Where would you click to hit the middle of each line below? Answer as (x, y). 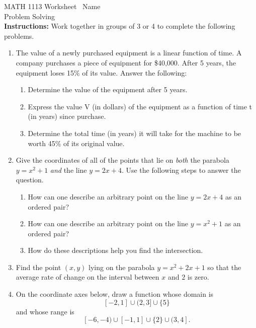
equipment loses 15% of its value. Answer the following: (101, 72)
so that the (224, 267)
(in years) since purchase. (67, 116)
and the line (68, 170)
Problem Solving (29, 16)
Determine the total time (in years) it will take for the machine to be (135, 133)
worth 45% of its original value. (76, 143)
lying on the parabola (122, 267)
